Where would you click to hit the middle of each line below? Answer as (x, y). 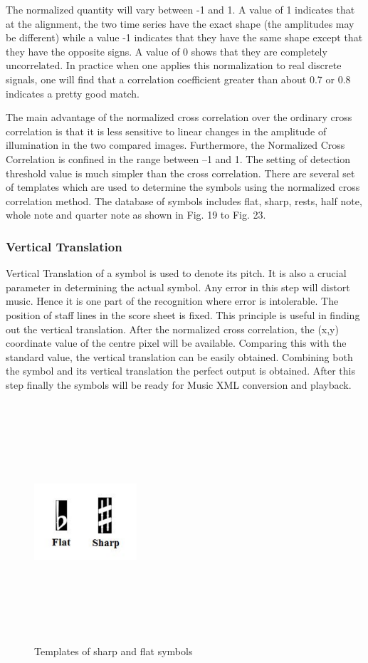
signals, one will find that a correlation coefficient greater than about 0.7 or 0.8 (178, 79)
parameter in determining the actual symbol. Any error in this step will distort (178, 287)
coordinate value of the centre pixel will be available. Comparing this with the (176, 343)
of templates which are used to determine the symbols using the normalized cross (183, 187)
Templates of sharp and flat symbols (114, 651)
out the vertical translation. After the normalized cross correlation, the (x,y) (172, 329)
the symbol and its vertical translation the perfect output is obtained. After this (180, 371)
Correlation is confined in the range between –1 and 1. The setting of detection (178, 158)
